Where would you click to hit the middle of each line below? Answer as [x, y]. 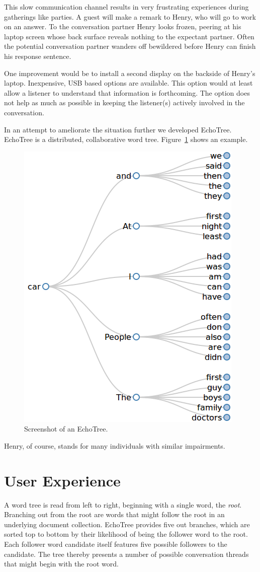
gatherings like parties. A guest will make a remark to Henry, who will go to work [130, 16]
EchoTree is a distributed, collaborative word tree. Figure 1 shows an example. [126, 139]
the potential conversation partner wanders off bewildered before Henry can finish [130, 46]
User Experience [62, 480]
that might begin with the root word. [61, 564]
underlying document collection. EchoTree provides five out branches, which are [127, 524]
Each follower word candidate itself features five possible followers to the [116, 544]
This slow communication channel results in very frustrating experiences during [126, 7]
